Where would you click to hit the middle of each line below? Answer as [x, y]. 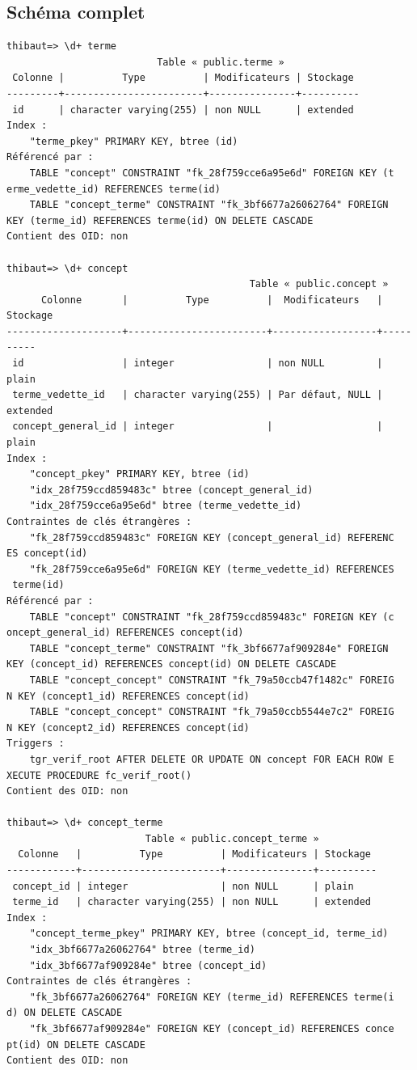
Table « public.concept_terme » [232, 838]
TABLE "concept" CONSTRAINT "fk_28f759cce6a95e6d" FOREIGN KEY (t [212, 173]
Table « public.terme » [221, 62]
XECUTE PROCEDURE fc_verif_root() [99, 775]
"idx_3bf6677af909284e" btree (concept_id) [148, 965]
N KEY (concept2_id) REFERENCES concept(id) [128, 727]
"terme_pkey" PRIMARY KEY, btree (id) [134, 141]
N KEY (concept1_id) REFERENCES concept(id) [128, 696]
